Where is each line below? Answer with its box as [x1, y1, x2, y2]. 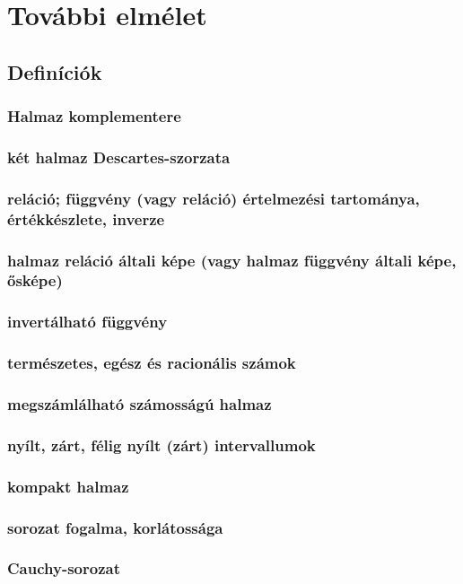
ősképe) [7, 269, 63, 292]
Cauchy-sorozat [7, 557, 120, 580]
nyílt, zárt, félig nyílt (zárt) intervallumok [7, 433, 316, 456]
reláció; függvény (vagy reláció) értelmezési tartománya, [7, 187, 420, 209]
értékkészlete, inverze [7, 207, 165, 230]
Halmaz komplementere [7, 105, 181, 127]
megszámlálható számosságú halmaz [7, 392, 272, 414]
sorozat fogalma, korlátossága [7, 516, 223, 538]
